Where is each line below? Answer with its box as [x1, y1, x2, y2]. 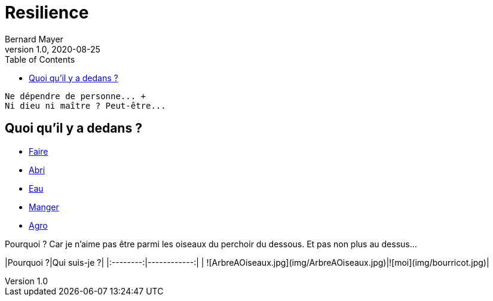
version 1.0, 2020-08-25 [5, 44, 100, 54]
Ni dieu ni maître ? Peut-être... [5, 100, 166, 110]
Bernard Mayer [5, 33, 63, 44]
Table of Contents [5, 54, 75, 64]
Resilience [5, 2, 89, 23]
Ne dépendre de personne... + [5, 91, 146, 101]
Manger [29, 201, 59, 212]
